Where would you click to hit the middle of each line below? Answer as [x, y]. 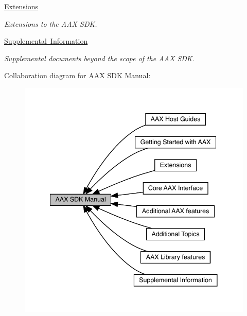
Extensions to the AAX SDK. [51, 23]
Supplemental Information [46, 41]
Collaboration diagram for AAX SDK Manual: [77, 75]
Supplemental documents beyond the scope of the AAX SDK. [99, 58]
